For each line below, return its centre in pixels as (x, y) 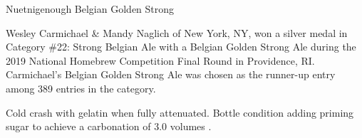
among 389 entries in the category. (81, 88)
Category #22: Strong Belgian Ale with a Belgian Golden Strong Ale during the (181, 47)
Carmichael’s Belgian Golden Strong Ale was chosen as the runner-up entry (171, 74)
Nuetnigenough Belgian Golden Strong (90, 9)
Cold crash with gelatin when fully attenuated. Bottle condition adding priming (180, 112)
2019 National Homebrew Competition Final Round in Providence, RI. (160, 60)
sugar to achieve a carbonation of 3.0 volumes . (109, 126)
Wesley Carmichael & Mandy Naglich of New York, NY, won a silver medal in (177, 32)
